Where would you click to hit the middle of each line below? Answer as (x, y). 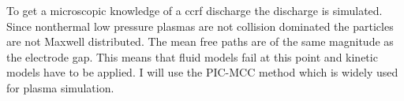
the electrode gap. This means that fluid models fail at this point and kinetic (192, 56)
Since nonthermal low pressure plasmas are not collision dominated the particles (200, 26)
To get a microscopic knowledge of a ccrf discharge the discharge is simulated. (195, 10)
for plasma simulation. (60, 87)
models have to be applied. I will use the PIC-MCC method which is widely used (202, 72)
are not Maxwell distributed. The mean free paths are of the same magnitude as (200, 41)
